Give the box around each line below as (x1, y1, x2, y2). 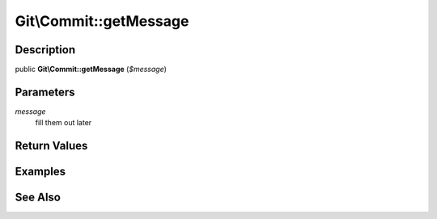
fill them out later (35, 118, 92, 128)
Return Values (15, 139, 88, 153)
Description (15, 43, 76, 57)
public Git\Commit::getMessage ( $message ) (15, 65, 168, 74)
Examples (15, 165, 66, 179)
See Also (15, 191, 61, 204)
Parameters (15, 85, 75, 99)
